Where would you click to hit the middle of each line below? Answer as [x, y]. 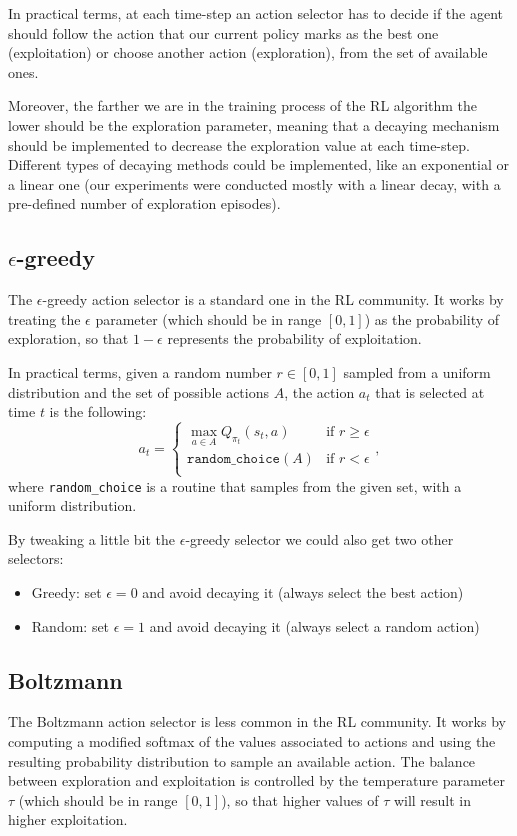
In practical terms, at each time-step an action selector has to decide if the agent [256, 13]
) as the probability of [432, 318]
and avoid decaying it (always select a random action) [314, 625]
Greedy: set [66, 591]
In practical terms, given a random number [140, 371]
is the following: [98, 411]
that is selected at [430, 391]
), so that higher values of [300, 799]
